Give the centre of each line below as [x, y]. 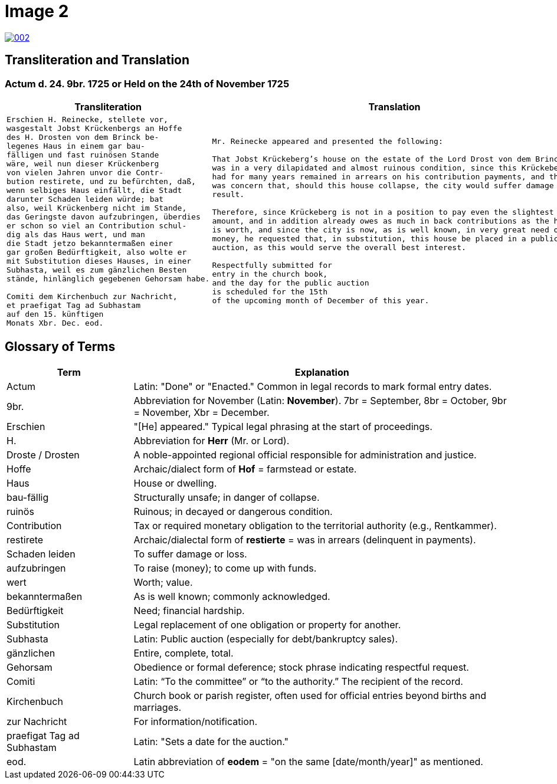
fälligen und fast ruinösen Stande [83, 155]
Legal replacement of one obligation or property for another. [267, 624]
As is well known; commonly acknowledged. [232, 596]
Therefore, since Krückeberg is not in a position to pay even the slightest [383, 212]
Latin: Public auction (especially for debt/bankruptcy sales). [266, 639]
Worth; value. [163, 582]
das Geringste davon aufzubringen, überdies [104, 216]
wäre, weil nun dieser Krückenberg [83, 163]
